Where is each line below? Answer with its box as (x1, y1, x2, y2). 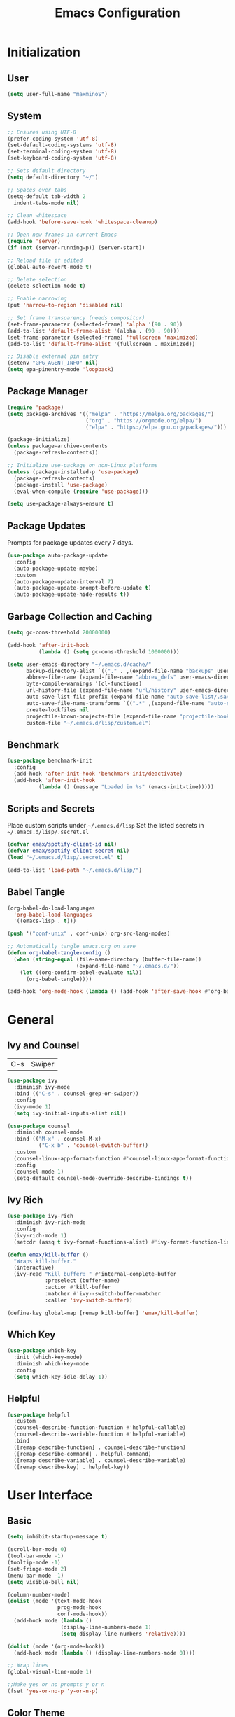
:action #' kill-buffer (44, 1284, 111, 1291)
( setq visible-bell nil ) (7, 1578, 80, 1585)
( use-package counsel (7, 1122, 71, 1129)
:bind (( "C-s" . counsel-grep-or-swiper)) (13, 1090, 139, 1097)
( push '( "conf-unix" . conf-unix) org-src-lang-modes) (7, 930, 171, 938)
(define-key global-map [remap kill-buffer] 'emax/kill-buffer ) (7, 1309, 199, 1316)
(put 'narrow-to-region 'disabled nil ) (7, 302, 124, 309)
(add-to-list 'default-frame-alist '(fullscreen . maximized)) (7, 340, 196, 347)
